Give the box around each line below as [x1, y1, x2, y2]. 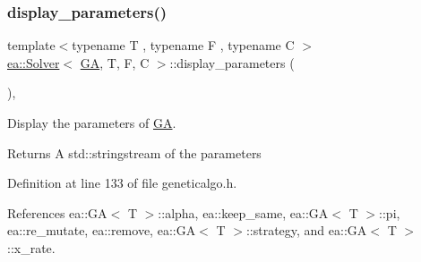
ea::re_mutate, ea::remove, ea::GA [7, 221, 196, 240]
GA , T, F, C [80, 53, 150, 72]
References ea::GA [7, 203, 107, 222]
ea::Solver [7, 53, 60, 72]
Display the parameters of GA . [7, 114, 176, 131]
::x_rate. [7, 238, 56, 257]
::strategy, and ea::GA [245, 221, 367, 240]
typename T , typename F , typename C [72, 36, 295, 55]
